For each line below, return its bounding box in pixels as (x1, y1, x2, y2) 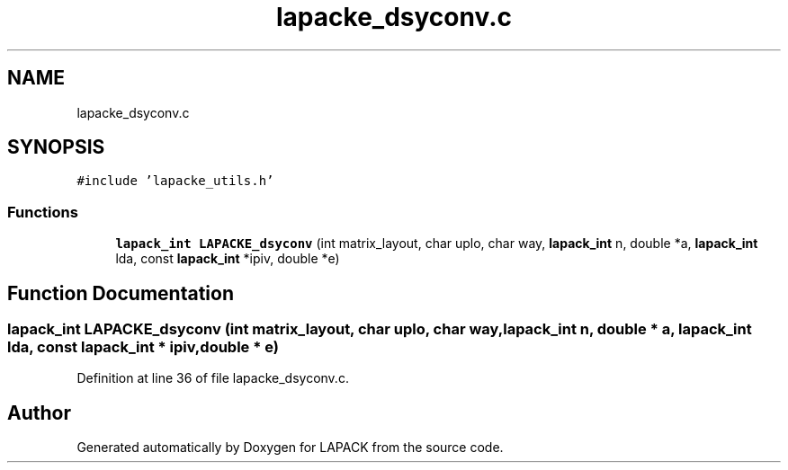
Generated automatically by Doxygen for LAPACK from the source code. (76, 439, 504, 456)
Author (7, 401, 71, 424)
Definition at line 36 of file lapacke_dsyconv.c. (76, 370, 349, 386)
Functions (7, 202, 78, 221)
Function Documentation (7, 281, 234, 305)
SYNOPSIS (7, 136, 105, 159)
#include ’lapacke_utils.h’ (76, 173, 274, 189)
